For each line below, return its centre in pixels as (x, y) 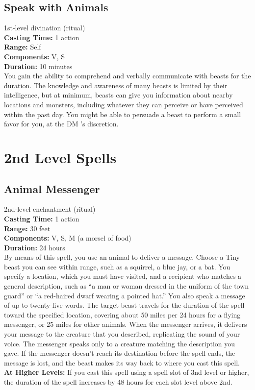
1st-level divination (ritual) (45, 28)
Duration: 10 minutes (38, 66)
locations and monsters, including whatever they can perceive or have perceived (124, 104)
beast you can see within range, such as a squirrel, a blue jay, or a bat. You (117, 266)
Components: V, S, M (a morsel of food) (68, 238)
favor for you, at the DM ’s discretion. (61, 124)
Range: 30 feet (27, 228)
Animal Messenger (52, 188)
